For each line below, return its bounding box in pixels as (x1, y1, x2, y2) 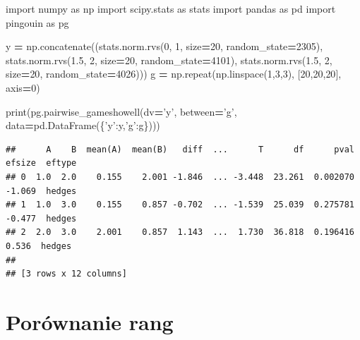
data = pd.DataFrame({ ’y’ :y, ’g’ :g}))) (6, 118, 160, 133)
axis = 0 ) (6, 80, 40, 95)
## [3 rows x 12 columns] (6, 269, 127, 279)
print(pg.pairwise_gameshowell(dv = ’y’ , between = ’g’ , (6, 104, 237, 119)
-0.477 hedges (6, 213, 77, 224)
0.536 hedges (6, 241, 72, 251)
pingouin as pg (6, 15, 69, 30)
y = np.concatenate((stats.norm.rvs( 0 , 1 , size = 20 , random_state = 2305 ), (6, 39, 323, 54)
